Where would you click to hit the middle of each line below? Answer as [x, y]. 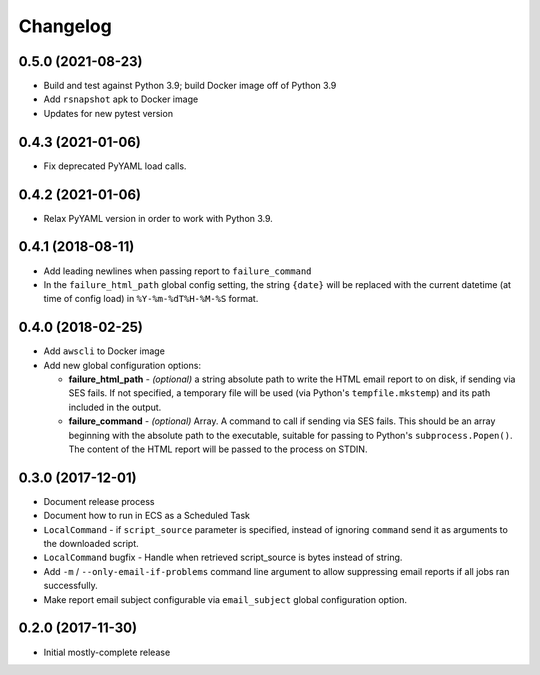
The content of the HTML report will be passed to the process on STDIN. [218, 449]
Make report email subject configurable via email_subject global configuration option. [225, 599]
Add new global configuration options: [122, 365]
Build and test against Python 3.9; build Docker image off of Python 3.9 [190, 86]
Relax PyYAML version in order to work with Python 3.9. [158, 218]
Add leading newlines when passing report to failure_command [177, 271]
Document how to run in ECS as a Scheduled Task [146, 516]
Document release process [99, 501]
